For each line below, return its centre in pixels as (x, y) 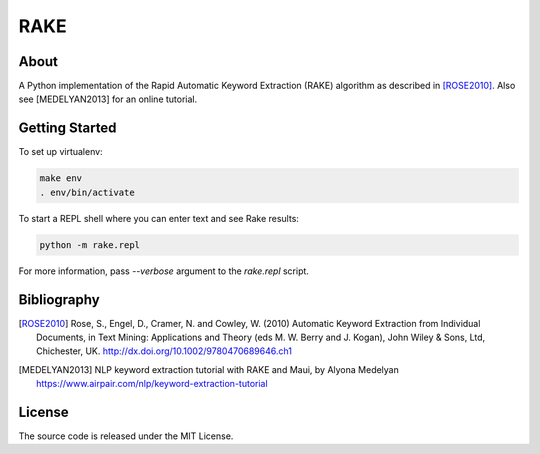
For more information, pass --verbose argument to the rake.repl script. (164, 271)
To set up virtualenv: (61, 152)
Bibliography (59, 299)
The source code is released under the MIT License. (126, 436)
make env (61, 178)
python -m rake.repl (89, 244)
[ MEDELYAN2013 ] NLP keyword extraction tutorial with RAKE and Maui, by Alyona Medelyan (209, 369)
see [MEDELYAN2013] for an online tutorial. (108, 99)
